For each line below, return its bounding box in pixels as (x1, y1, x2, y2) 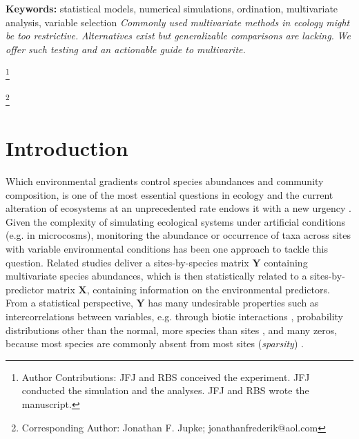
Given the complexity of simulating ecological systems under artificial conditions (6, 214, 346, 228)
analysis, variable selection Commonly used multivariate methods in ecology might (6, 14, 350, 29)
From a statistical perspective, (6, 295, 133, 310)
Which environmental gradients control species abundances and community (6, 174, 324, 188)
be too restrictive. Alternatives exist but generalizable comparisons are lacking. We (6, 28, 351, 43)
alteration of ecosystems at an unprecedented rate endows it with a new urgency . (6, 201, 351, 215)
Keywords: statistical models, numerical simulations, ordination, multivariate (6, 1, 338, 15)
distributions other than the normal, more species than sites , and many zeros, (6, 322, 338, 337)
